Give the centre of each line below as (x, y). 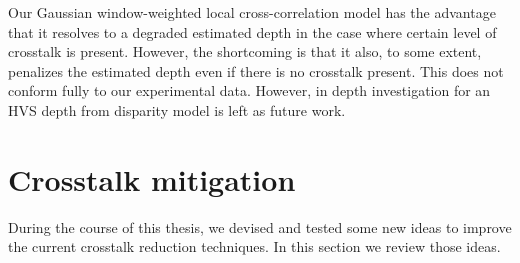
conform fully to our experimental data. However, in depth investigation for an (249, 90)
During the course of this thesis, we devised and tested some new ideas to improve (260, 226)
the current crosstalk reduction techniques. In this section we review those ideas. (254, 246)
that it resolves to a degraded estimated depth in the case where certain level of (252, 31)
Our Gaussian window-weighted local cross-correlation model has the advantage (252, 12)
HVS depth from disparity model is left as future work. (177, 109)
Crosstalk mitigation (152, 178)
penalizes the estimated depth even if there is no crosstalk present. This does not (256, 70)
